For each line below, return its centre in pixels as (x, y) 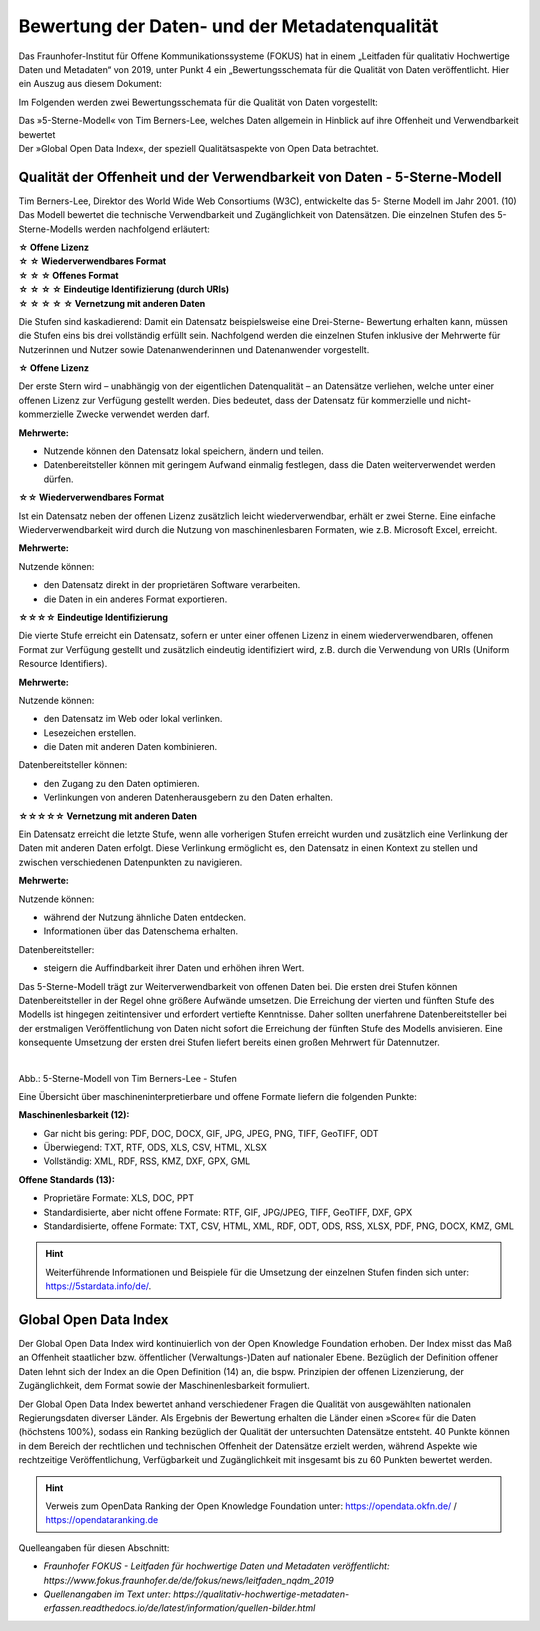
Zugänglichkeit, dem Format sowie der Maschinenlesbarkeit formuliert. (164, 1386)
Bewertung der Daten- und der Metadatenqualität (228, 26)
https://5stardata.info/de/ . (98, 1286)
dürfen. (58, 479)
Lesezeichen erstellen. (90, 732)
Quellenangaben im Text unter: (107, 1594)
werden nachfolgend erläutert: (147, 229)
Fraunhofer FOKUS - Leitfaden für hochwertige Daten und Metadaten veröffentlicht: (216, 1566)
